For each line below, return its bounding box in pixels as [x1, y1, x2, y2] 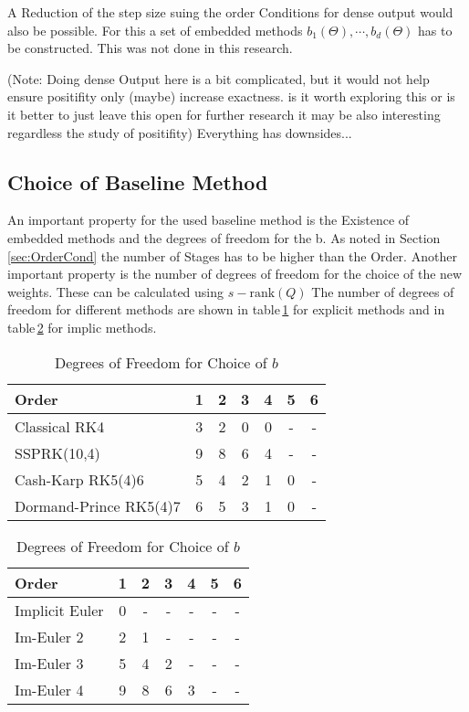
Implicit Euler [15, 599, 104, 621]
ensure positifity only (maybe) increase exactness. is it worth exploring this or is [7, 87, 455, 106]
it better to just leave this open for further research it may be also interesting [7, 104, 441, 123]
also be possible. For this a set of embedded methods [7, 20, 303, 39]
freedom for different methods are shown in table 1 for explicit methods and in [7, 300, 445, 319]
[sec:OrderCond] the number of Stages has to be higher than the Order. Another [7, 246, 457, 265]
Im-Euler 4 [15, 678, 84, 700]
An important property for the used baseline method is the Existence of [7, 210, 410, 229]
